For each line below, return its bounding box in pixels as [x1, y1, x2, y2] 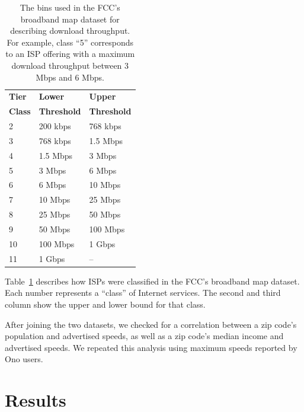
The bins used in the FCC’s [20, 1, 120, 13]
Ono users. [5, 353, 43, 365]
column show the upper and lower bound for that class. [5, 298, 206, 310]
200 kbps [39, 120, 71, 132]
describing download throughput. [10, 24, 130, 37]
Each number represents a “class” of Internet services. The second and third [5, 286, 281, 299]
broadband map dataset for [20, 12, 120, 25]
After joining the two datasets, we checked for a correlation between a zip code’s [5, 318, 297, 330]
